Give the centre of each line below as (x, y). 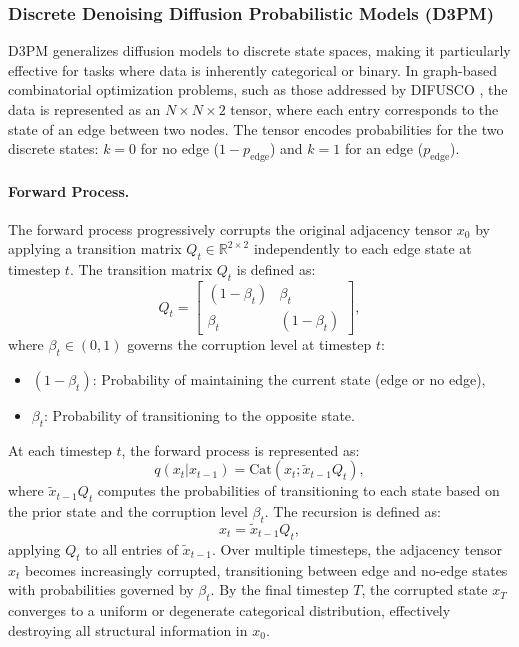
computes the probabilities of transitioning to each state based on (298, 490)
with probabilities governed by (101, 589)
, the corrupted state (424, 589)
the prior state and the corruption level (128, 511)
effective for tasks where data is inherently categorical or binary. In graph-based (253, 69)
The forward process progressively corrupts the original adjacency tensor (230, 228)
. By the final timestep (279, 589)
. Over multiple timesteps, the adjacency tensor (356, 548)
